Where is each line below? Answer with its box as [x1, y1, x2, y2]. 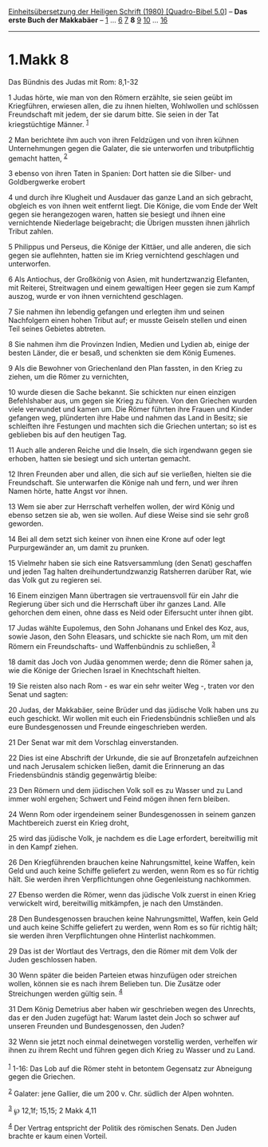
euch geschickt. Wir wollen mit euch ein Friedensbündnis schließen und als [8, 713, 256, 723]
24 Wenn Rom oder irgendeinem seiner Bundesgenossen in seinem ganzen [8, 809, 256, 818]
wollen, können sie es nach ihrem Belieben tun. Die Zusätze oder [8, 978, 222, 988]
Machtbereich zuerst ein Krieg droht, [8, 818, 129, 827]
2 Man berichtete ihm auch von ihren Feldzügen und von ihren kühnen [8, 135, 239, 145]
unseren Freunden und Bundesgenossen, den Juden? [8, 1021, 185, 1030]
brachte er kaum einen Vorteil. [8, 1131, 108, 1141]
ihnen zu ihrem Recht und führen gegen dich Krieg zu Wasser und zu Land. [8, 1045, 255, 1054]
